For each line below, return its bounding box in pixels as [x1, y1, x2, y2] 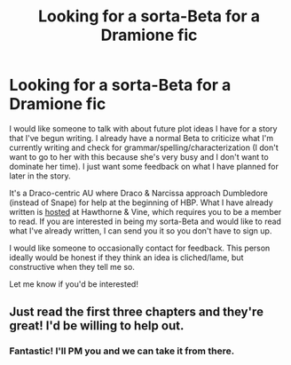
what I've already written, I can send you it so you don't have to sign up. [9, 225, 272, 236]
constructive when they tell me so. [9, 261, 136, 272]
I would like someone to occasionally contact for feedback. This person [9, 242, 271, 253]
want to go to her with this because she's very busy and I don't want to [9, 151, 269, 162]
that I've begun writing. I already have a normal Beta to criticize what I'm [9, 132, 274, 143]
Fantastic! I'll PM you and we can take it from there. [9, 345, 235, 357]
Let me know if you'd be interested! [9, 278, 139, 290]
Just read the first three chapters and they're [9, 305, 264, 320]
